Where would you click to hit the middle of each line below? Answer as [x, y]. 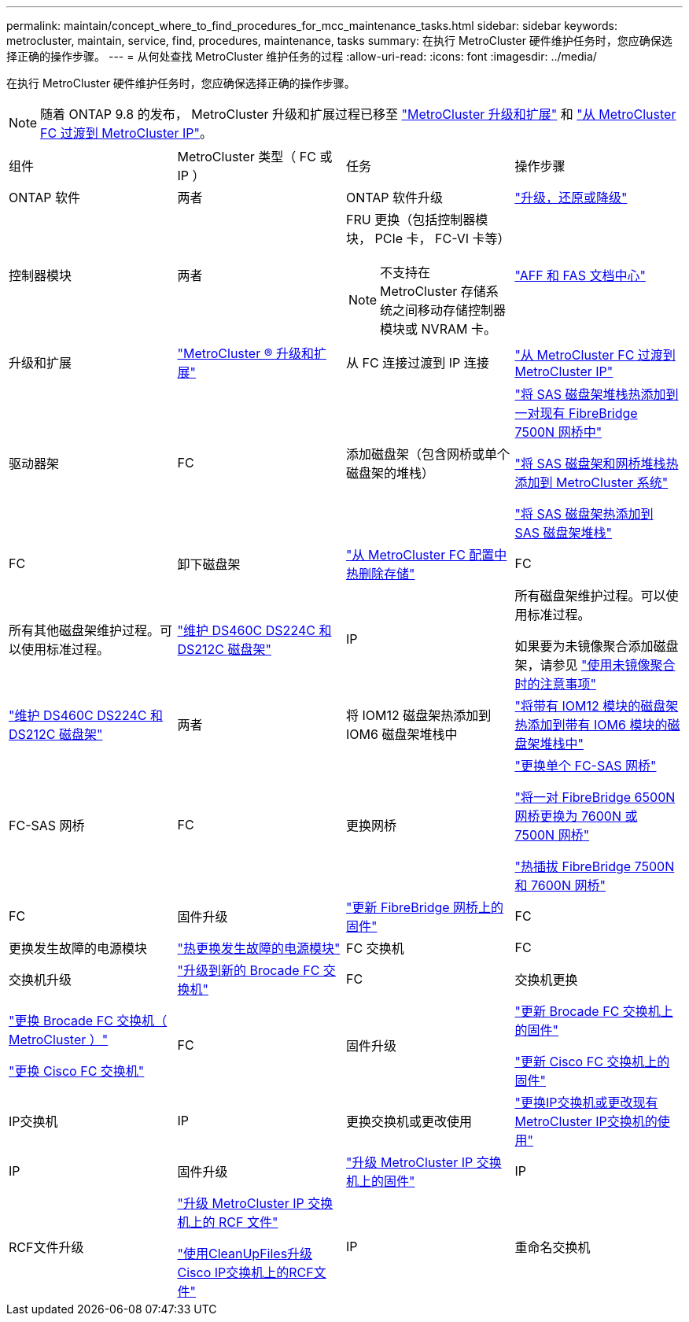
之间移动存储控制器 [450, 310]
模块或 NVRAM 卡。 [438, 329]
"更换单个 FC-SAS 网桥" [586, 766]
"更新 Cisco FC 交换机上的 [592, 1062]
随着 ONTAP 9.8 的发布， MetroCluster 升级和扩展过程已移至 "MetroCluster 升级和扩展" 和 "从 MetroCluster [358, 114]
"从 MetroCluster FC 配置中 [427, 555]
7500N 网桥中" [558, 432]
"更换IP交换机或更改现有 [586, 1102]
